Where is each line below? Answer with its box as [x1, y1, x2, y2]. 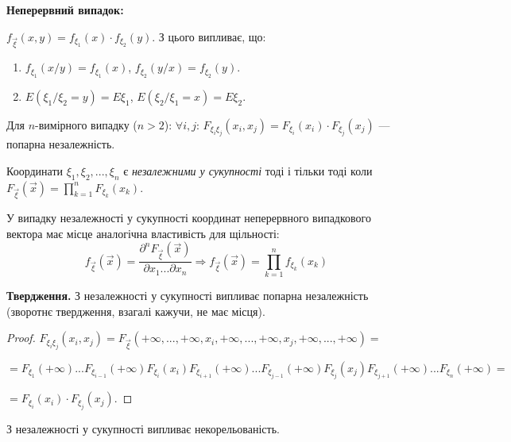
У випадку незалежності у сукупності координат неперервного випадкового [6, 209, 371, 226]
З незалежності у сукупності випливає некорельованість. [6, 420, 280, 436]
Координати [6, 162, 64, 179]
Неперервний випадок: [6, 2, 124, 17]
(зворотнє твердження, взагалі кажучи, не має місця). [6, 302, 265, 319]
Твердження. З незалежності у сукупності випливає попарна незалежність [6, 287, 369, 303]
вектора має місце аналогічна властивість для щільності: [6, 225, 280, 241]
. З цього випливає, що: [152, 28, 266, 44]
